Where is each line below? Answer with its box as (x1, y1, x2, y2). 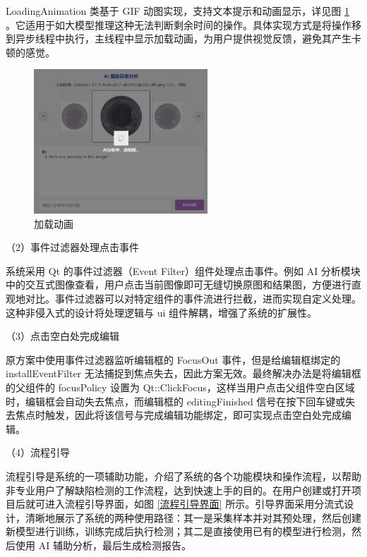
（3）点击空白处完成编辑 (6, 329, 119, 343)
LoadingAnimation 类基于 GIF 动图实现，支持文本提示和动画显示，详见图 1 (6, 4, 350, 18)
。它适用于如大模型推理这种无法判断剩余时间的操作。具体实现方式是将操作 (6, 17, 351, 32)
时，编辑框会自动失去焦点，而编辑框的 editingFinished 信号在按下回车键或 (6, 393, 346, 408)
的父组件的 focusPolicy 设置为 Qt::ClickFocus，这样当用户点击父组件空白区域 (6, 379, 355, 394)
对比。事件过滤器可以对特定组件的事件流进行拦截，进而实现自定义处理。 (25, 290, 361, 305)
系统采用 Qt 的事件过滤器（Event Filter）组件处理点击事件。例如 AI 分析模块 (6, 263, 361, 278)
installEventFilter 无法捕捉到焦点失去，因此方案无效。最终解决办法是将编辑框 (6, 366, 361, 381)
